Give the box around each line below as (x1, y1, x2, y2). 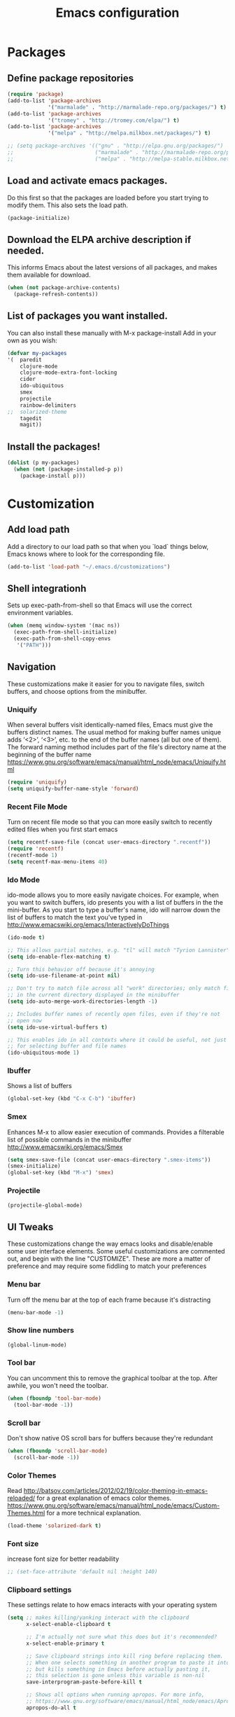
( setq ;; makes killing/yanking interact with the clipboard (7, 1614, 190, 1622)
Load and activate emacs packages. (7, 175, 168, 187)
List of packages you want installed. (7, 310, 168, 322)
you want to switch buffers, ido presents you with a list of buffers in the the (7, 898, 224, 906)
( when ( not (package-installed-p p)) (13, 466, 124, 473)
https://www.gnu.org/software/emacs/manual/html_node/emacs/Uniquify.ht (7, 758, 226, 766)
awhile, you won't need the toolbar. (7, 1381, 108, 1389)
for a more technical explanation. (46, 1508, 141, 1517)
